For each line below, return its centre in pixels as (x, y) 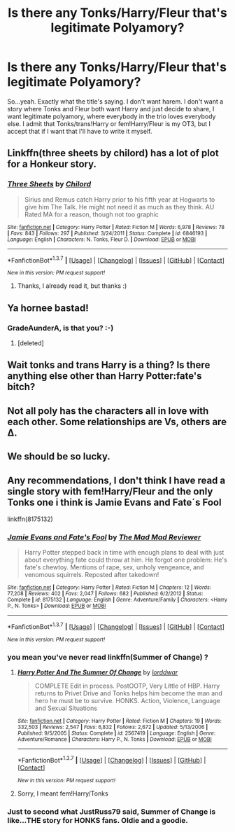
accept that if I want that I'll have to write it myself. (80, 131)
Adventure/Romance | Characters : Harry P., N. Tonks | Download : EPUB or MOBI (114, 740)
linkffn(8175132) (30, 519)
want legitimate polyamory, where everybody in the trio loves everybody (112, 116)
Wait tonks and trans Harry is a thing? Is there (109, 365)
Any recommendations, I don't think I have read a (116, 480)
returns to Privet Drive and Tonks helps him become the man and (128, 693)
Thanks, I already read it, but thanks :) (72, 286)
